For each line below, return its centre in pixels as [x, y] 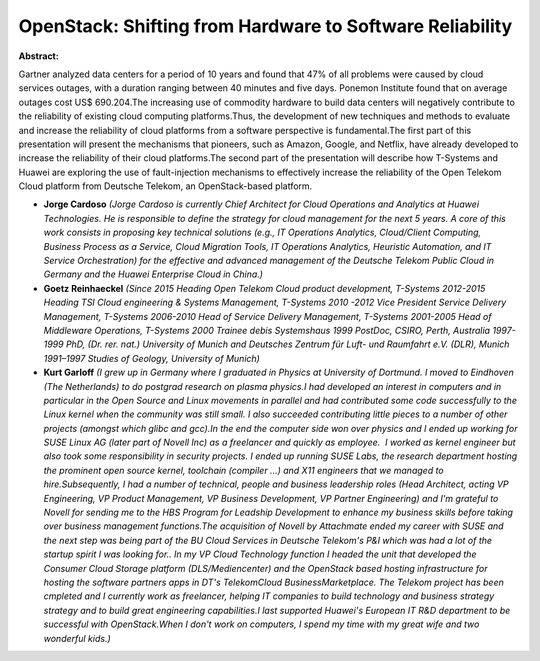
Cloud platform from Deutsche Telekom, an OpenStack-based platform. [165, 186]
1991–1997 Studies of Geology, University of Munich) [151, 358]
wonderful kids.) [77, 638]
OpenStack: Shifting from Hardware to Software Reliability [265, 26]
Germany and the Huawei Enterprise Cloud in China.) [153, 274]
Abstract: [38, 56]
